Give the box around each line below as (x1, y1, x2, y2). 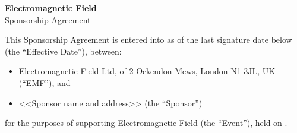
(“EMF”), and (18, 76, 71, 88)
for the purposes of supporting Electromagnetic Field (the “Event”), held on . (5, 116, 287, 129)
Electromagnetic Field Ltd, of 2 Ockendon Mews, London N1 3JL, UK (18, 65, 276, 77)
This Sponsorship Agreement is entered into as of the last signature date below (5, 33, 292, 46)
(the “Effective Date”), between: (5, 45, 122, 57)
